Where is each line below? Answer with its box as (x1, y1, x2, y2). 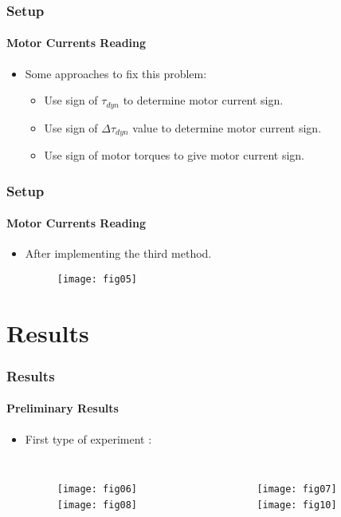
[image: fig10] (257, 499, 337, 511)
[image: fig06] (57, 483, 138, 495)
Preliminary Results (6, 400, 119, 416)
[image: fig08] (57, 499, 138, 511)
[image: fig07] (257, 483, 337, 495)
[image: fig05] (57, 273, 138, 285)
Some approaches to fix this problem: (25, 65, 207, 81)
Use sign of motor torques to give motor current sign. (44, 147, 304, 164)
